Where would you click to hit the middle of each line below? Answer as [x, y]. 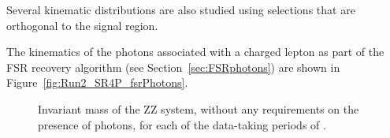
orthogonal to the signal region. [82, 25]
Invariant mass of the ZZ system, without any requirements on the [199, 108]
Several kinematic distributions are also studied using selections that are [181, 9]
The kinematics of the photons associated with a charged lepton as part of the [195, 52]
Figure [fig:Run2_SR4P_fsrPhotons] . [97, 82]
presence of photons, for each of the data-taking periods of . [182, 124]
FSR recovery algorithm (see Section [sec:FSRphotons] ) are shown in [173, 67]
